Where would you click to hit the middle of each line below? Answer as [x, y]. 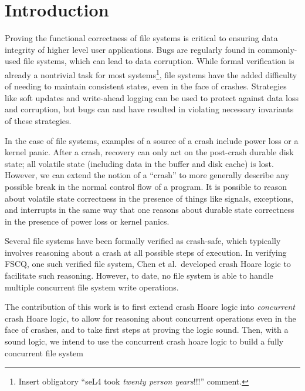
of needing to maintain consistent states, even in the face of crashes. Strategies [146, 86]
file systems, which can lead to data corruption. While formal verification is [159, 61]
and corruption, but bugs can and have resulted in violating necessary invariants [149, 109]
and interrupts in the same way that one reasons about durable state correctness [150, 210]
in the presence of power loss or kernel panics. [87, 221]
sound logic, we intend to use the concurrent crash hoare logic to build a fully [144, 341]
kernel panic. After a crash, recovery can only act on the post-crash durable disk [149, 152]
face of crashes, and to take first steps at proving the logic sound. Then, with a [147, 330]
